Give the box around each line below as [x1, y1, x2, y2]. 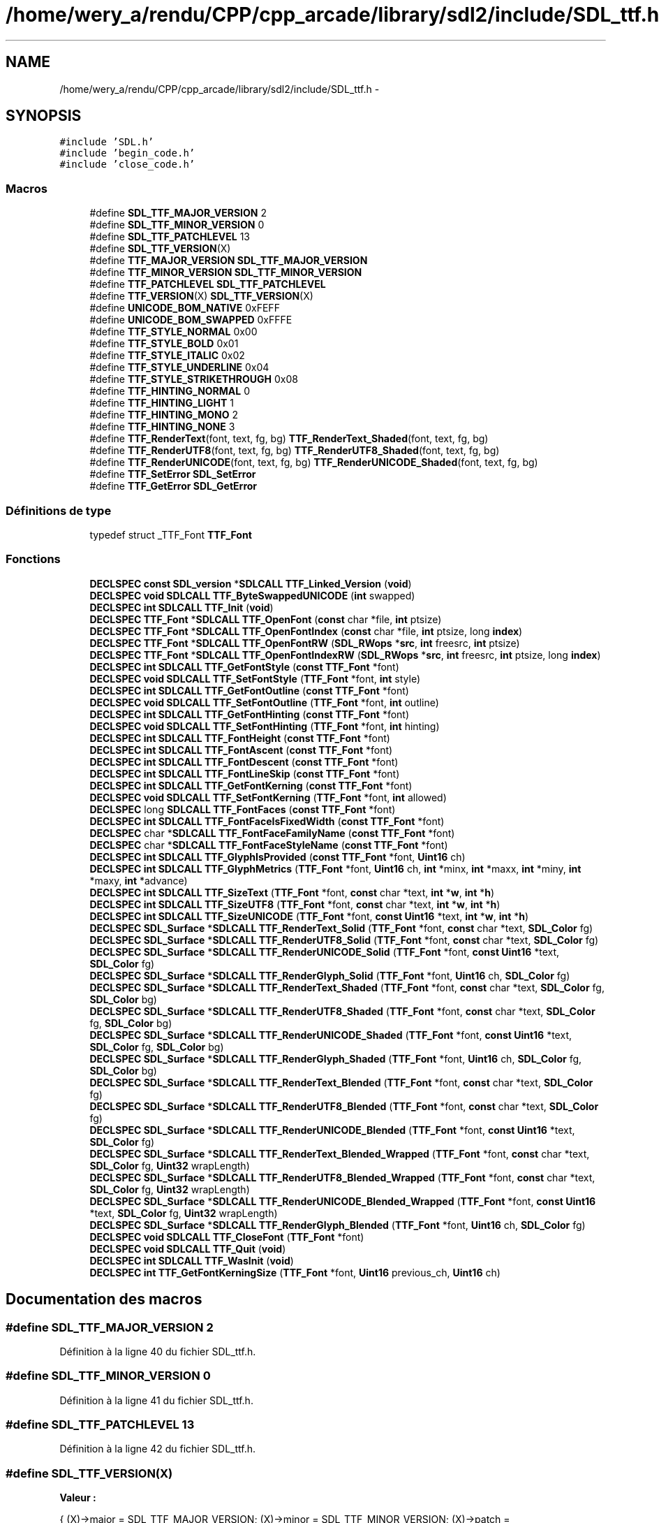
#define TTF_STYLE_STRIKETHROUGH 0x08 [89, 373, 298, 386]
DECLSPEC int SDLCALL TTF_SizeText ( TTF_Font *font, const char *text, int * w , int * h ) [89, 886, 495, 898]
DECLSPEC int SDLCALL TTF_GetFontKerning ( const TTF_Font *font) [89, 779, 413, 792]
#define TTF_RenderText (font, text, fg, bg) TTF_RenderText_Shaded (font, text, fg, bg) [89, 432, 489, 445]
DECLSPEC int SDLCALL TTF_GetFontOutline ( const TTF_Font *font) [89, 684, 409, 697]
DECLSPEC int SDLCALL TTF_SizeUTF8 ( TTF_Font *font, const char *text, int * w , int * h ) [89, 898, 501, 910]
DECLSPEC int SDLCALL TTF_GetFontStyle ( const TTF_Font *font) [89, 660, 399, 673]
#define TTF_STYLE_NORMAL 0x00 [89, 326, 258, 338]
